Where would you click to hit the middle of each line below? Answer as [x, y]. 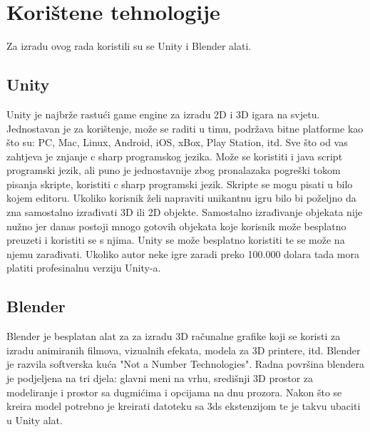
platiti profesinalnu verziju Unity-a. [84, 268]
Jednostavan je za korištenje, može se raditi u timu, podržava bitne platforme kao [185, 128]
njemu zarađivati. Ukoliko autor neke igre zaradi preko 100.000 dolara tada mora [183, 253]
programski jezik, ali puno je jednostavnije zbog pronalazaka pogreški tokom [174, 170]
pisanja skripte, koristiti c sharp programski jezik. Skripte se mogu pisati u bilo [180, 184]
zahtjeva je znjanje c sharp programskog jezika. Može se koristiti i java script [175, 156]
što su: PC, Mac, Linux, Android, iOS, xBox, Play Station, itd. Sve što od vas [177, 142]
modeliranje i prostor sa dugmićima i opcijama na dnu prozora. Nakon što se [174, 392]
